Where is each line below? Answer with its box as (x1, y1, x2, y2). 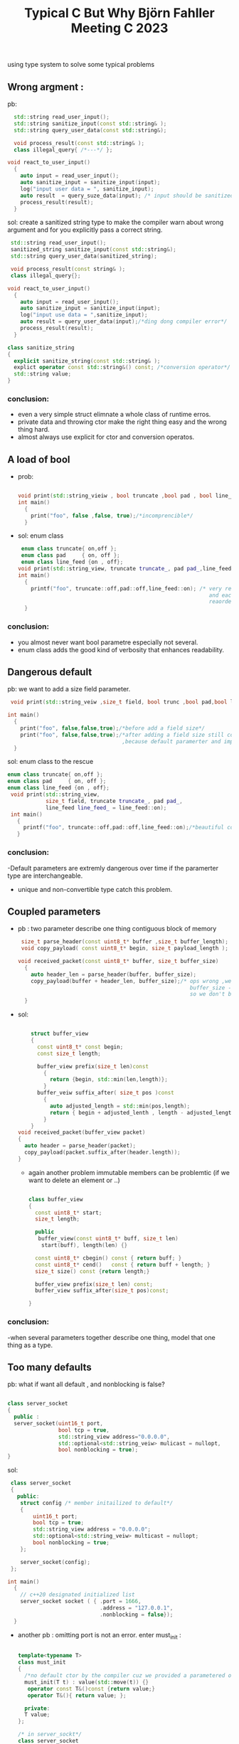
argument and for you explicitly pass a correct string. (7, 225, 163, 234)
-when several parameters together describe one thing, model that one (7, 1333, 216, 1341)
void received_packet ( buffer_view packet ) (17, 1129, 146, 1136)
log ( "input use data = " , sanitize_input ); (20, 312, 148, 319)
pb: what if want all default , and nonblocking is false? (7, 1380, 165, 1388)
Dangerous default (7, 666, 92, 678)
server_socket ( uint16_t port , (14, 1420, 103, 1427)
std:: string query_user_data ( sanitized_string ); (10, 252, 158, 260)
